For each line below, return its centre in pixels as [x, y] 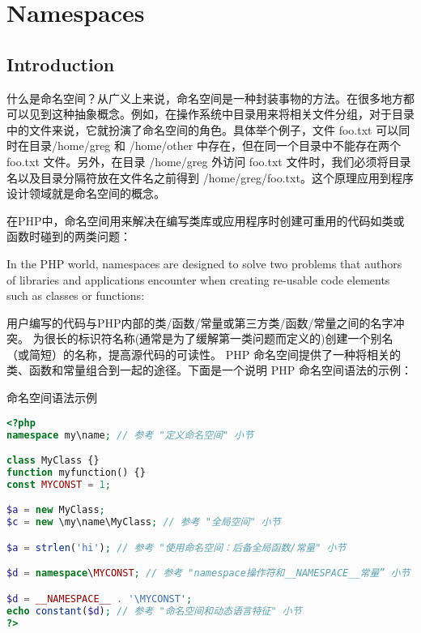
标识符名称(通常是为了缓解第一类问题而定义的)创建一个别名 [236, 338]
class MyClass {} [53, 461]
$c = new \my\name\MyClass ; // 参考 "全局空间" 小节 [144, 522]
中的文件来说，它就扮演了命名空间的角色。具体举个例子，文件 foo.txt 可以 [203, 129]
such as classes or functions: [76, 295]
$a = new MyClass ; [56, 510]
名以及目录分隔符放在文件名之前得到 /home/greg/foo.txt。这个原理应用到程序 [210, 177]
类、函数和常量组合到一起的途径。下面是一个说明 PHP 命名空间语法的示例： [209, 370]
